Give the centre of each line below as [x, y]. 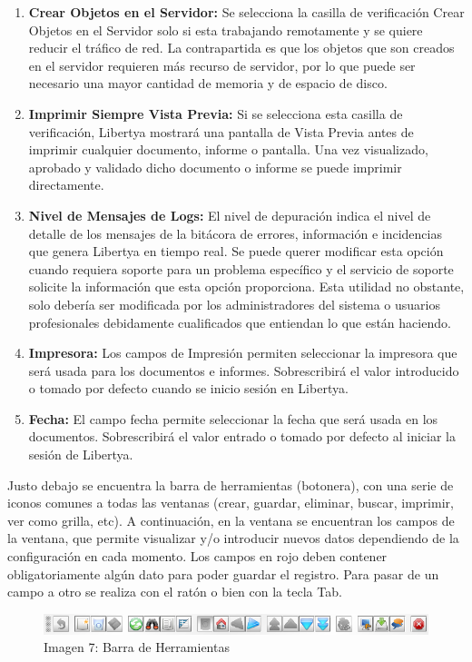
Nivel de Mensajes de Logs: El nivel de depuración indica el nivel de [230, 215]
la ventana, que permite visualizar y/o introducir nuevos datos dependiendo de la [233, 538]
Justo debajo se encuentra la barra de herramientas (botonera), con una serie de [231, 484]
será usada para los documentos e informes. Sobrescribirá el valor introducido [244, 370]
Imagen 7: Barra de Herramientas [137, 647]
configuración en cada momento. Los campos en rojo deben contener [197, 556]
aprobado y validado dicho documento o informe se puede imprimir [215, 167]
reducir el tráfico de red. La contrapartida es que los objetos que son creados [241, 48]
